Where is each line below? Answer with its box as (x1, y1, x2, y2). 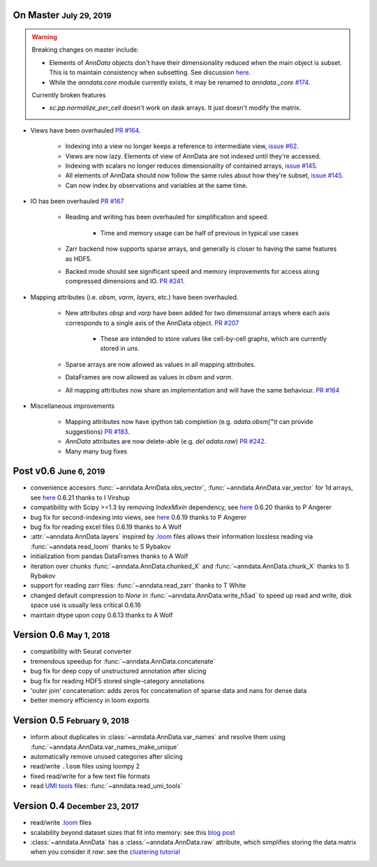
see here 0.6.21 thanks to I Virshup (30, 493, 131, 502)
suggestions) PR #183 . (65, 427, 130, 436)
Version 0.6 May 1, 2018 (13, 629, 110, 641)
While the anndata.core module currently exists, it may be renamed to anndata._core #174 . (49, 78, 311, 87)
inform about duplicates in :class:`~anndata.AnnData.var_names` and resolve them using (30, 733, 286, 741)
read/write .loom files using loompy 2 (30, 762, 140, 771)
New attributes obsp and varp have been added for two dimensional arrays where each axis (65, 309, 330, 317)
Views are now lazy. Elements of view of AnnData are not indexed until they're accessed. (65, 152, 321, 160)
